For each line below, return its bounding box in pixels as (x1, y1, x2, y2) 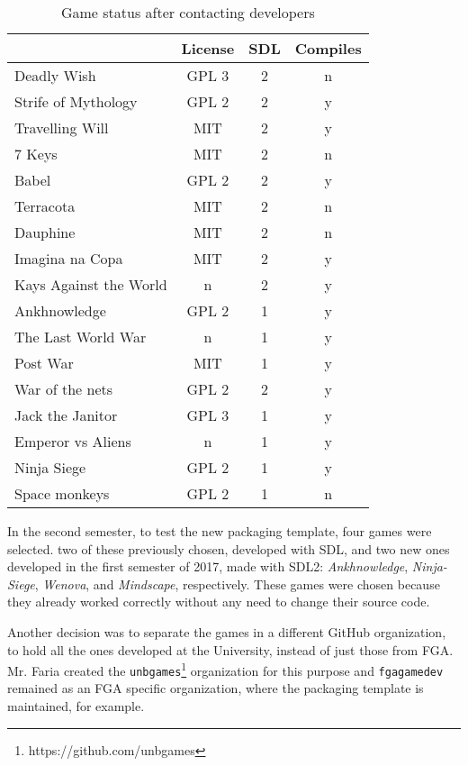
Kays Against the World (14, 274, 167, 295)
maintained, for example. (7, 697, 145, 716)
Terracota (14, 196, 76, 216)
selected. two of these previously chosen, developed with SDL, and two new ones (7, 539, 450, 558)
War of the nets (14, 378, 113, 399)
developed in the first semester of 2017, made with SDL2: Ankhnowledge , (7, 557, 409, 576)
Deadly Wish (14, 65, 96, 86)
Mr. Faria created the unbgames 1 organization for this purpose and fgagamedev (7, 659, 444, 679)
